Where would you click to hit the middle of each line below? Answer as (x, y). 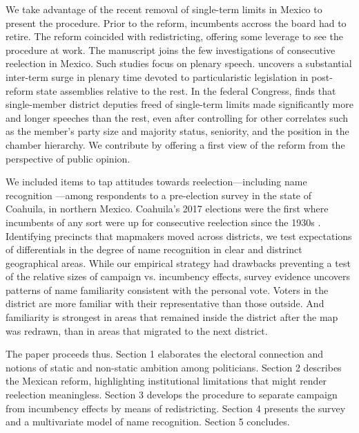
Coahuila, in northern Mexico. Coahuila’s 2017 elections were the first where (167, 209)
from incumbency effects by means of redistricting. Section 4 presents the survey (176, 408)
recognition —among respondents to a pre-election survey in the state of (159, 195)
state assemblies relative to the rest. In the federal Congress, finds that (186, 90)
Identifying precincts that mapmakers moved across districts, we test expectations (179, 236)
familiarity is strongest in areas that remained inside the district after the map (172, 317)
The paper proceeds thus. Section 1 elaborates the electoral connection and (165, 354)
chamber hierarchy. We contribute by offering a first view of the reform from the (175, 144)
